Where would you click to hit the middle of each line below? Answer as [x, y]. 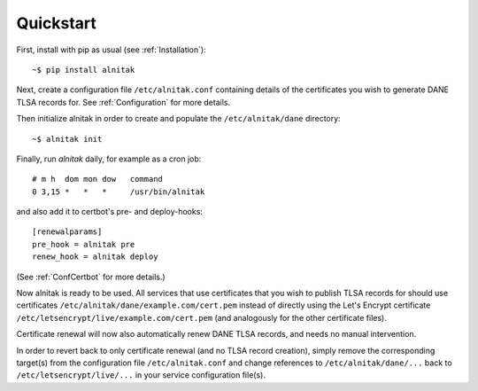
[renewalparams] [67, 232]
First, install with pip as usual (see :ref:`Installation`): [112, 50]
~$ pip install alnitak [84, 70]
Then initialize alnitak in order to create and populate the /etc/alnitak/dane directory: [178, 119]
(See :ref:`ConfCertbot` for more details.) [91, 277]
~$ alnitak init [67, 139]
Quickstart [57, 23]
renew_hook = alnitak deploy [95, 257]
